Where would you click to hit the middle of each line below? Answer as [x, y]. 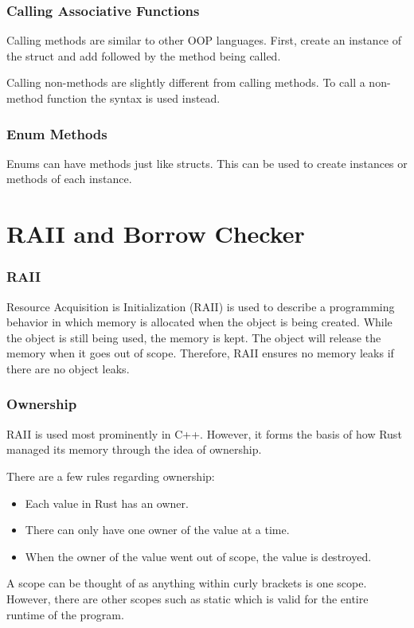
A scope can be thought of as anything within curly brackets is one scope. [187, 583]
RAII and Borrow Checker [156, 234]
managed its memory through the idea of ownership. [134, 449]
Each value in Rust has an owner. [107, 503]
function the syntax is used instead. [133, 98]
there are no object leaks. [68, 368]
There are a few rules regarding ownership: [111, 476]
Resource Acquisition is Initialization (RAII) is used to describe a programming [201, 306]
